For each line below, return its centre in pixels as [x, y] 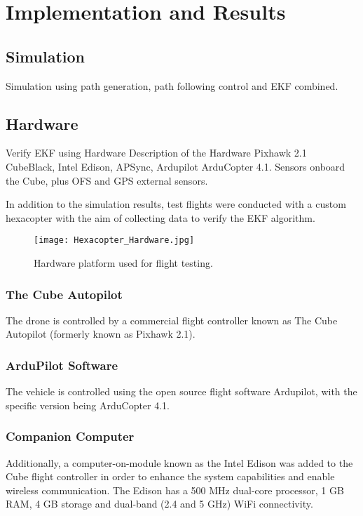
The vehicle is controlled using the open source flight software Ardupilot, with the [181, 391]
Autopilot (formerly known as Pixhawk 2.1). [101, 334]
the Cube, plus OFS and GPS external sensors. [107, 180]
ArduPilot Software [62, 365]
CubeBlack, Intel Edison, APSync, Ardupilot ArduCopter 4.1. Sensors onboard [176, 166]
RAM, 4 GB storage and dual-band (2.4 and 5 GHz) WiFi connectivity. [159, 504]
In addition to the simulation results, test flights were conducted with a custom [176, 204]
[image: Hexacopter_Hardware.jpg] [114, 240]
